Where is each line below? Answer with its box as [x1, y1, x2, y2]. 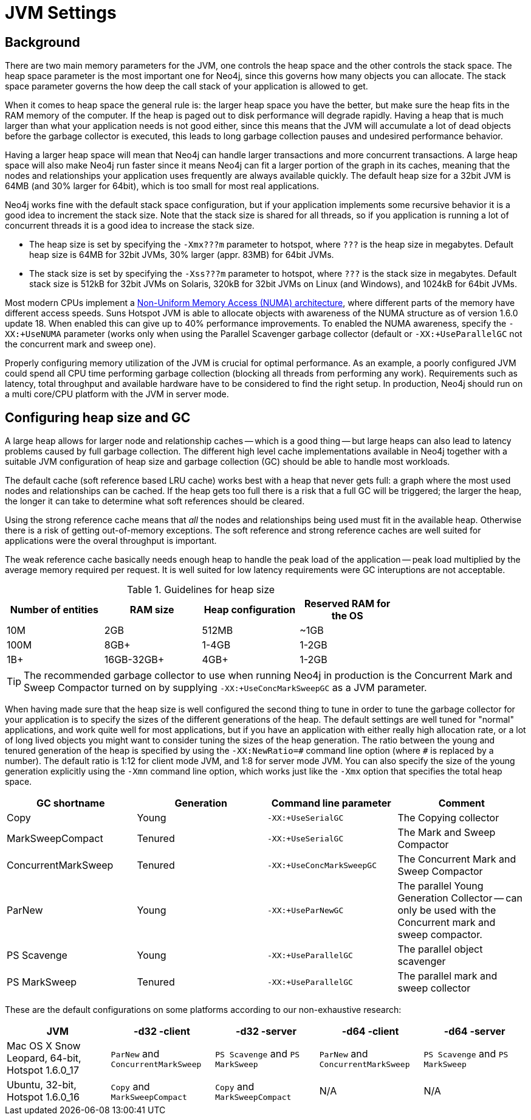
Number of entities [10, 603, 98, 616]
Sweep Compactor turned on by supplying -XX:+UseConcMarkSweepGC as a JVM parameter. [24, 681, 427, 694]
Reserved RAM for [304, 597, 391, 610]
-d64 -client [341, 1025, 399, 1038]
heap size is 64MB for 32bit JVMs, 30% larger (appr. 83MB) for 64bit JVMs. [29, 249, 334, 260]
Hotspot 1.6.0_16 [7, 1091, 80, 1104]
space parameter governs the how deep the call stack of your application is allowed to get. [5, 81, 368, 92]
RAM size [129, 603, 174, 616]
